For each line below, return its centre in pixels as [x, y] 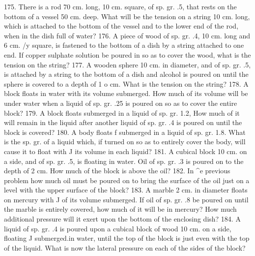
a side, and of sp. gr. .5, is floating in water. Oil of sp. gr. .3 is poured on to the [124, 161]
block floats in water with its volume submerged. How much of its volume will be [126, 93]
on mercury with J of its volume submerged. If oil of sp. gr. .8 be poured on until [126, 199]
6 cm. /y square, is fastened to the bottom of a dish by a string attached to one [124, 45]
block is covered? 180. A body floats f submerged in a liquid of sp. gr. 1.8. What [125, 132]
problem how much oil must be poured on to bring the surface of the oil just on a [127, 180]
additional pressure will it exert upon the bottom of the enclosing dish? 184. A [122, 219]
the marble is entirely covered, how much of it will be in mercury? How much [120, 209]
